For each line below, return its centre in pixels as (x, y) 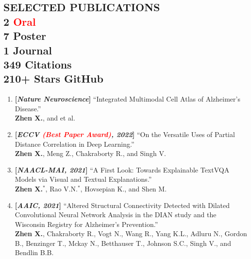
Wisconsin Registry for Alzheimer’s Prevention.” (86, 224)
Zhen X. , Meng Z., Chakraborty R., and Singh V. (90, 153)
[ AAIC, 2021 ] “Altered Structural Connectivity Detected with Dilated (122, 205)
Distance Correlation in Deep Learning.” (75, 144)
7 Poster (25, 36)
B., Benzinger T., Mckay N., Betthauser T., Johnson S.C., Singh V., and (123, 243)
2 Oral (20, 21)
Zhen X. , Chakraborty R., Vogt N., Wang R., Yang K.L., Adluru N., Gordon (131, 233)
